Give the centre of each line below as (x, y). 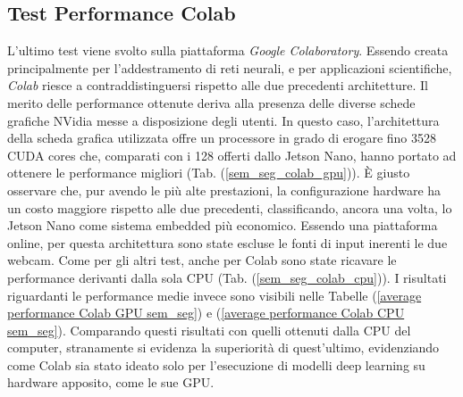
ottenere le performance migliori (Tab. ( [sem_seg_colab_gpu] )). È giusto (209, 173)
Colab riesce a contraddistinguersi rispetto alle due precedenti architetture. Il (218, 85)
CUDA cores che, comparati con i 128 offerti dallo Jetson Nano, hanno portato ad (232, 155)
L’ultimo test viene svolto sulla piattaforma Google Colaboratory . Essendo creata (228, 50)
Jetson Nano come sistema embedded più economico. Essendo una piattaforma (223, 225)
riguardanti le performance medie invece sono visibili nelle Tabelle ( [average (215, 295)
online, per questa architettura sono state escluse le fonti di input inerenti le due (227, 242)
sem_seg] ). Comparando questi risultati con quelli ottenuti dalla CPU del (209, 330)
